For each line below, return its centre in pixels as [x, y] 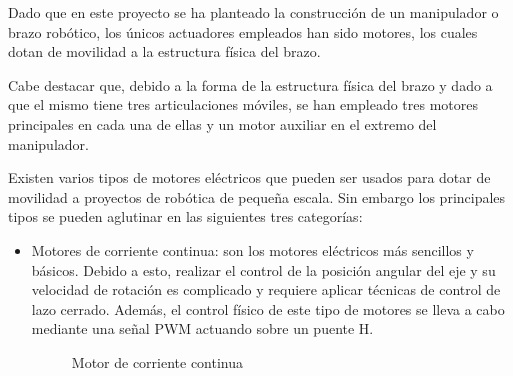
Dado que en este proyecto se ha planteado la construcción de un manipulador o [253, 12]
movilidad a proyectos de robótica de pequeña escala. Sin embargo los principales [257, 196]
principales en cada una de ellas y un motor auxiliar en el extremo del [222, 123]
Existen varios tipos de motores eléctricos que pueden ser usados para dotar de [249, 177]
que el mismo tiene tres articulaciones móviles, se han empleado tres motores [243, 104]
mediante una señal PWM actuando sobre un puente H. [202, 328]
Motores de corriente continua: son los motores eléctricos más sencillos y [252, 249]
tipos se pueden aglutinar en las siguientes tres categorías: [185, 216]
